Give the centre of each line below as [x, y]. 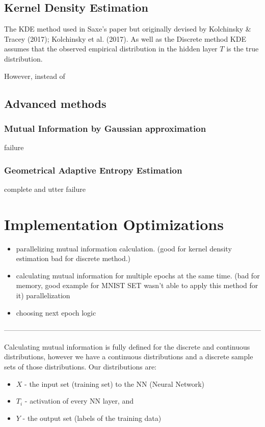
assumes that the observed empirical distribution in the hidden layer [111, 49]
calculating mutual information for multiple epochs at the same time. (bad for [138, 275]
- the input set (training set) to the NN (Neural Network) [115, 383]
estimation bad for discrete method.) [73, 258]
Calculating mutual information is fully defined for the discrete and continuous [127, 346]
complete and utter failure [45, 189]
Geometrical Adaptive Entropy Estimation [93, 170]
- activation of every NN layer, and [79, 401]
